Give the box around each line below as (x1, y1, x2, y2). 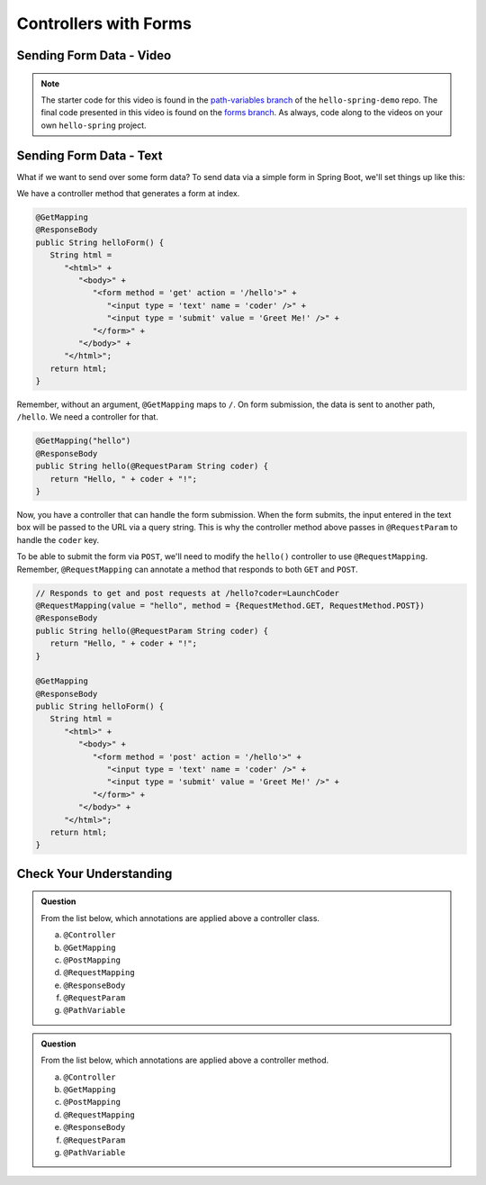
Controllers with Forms (16, 14, 193, 33)
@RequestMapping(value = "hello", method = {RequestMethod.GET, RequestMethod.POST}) (35, 600, 425, 611)
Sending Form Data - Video (16, 48, 172, 63)
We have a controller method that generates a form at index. (16, 188, 240, 199)
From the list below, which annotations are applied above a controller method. (40, 1054, 329, 1066)
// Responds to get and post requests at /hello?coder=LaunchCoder (35, 588, 340, 598)
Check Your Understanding (16, 865, 173, 882)
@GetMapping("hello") (35, 436, 131, 446)
